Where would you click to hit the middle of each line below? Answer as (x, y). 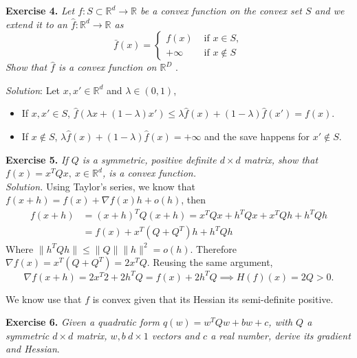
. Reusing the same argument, (210, 262)
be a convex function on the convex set (221, 10)
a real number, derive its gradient (281, 335)
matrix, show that (281, 159)
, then (194, 200)
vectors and (176, 335)
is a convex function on (107, 67)
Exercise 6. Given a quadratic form (83, 322)
